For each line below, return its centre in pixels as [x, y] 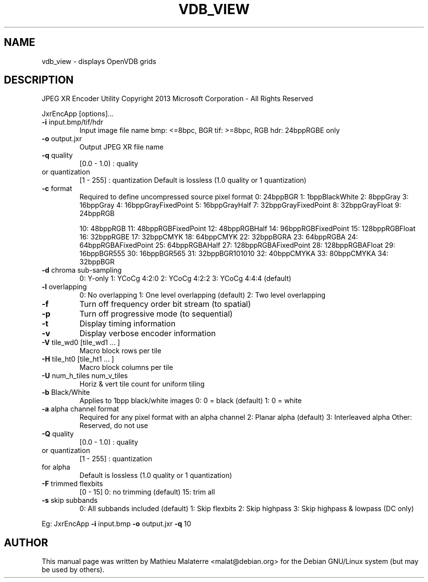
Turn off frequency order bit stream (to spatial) [165, 304]
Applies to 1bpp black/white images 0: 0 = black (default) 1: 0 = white [191, 401]
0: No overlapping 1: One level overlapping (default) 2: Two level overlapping [203, 295]
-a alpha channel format [80, 409]
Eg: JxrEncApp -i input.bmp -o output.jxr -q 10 [117, 524]
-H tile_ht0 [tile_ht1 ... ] [78, 359]
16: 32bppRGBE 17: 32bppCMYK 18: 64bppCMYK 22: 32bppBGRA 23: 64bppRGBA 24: [219, 237]
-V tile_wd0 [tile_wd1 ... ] [81, 343]
